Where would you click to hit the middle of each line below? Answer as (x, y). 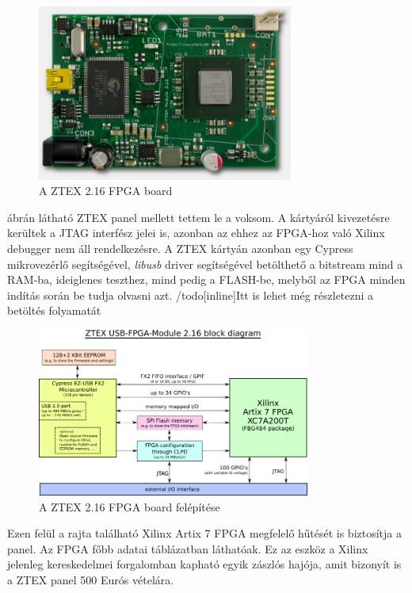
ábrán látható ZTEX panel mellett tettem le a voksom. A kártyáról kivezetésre (198, 217)
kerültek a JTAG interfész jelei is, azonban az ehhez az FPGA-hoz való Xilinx (196, 233)
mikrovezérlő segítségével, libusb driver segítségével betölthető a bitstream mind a (205, 264)
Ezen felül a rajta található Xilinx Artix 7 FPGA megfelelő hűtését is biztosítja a (205, 533)
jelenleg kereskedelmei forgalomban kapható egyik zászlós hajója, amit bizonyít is (204, 564)
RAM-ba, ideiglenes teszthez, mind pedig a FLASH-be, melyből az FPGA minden (206, 279)
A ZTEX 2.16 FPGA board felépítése (130, 506)
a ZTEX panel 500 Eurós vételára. (91, 579)
